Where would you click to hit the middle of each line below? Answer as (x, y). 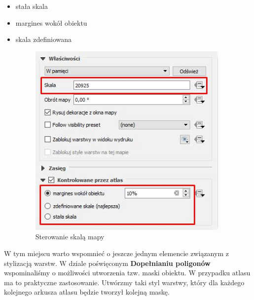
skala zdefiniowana (44, 39)
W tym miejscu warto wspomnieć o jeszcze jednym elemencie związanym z (116, 253)
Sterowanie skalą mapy (70, 237)
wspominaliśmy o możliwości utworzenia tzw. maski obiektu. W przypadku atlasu (127, 273)
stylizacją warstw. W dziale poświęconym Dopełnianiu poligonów (107, 263)
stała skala (32, 6)
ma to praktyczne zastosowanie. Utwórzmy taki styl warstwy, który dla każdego (124, 282)
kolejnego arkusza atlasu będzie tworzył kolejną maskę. (87, 292)
